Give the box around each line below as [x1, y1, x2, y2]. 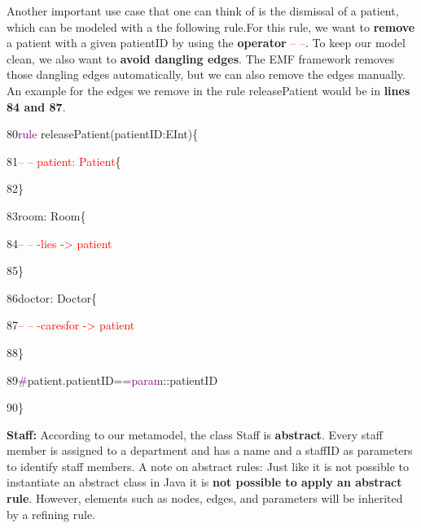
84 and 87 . [7, 98, 66, 115]
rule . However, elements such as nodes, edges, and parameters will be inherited [7, 490, 403, 507]
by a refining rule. [7, 505, 95, 522]
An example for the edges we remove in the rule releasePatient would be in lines [7, 81, 410, 98]
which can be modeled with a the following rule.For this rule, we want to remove [7, 18, 415, 35]
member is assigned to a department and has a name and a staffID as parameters [7, 442, 413, 459]
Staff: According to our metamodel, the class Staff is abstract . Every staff [7, 425, 383, 443]
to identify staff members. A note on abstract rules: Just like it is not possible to [7, 457, 410, 474]
